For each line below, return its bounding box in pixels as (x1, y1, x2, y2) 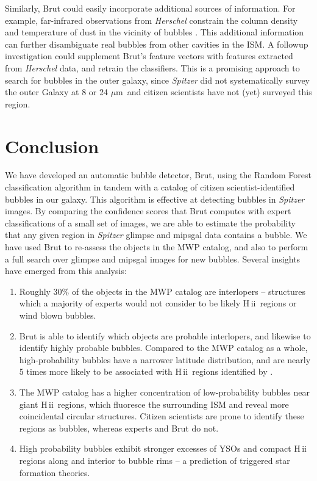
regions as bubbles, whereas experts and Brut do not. (19, 421, 219, 434)
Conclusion (5, 133, 99, 158)
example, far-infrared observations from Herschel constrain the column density (5, 13, 298, 26)
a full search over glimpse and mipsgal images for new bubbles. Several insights (5, 252, 301, 265)
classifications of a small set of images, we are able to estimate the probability (5, 216, 296, 229)
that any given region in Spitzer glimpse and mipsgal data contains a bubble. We (5, 228, 307, 241)
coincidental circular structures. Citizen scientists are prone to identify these (19, 410, 304, 422)
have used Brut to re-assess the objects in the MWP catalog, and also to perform (5, 240, 308, 253)
